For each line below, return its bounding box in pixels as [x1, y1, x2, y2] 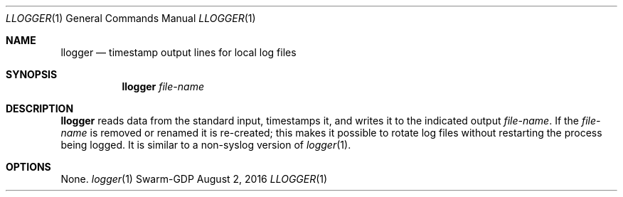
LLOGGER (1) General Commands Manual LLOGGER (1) [6, 12, 256, 24]
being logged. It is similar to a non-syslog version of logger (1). [60, 139, 351, 151]
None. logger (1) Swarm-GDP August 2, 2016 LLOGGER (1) [60, 173, 328, 185]
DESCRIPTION [6, 102, 74, 115]
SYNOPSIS [6, 68, 58, 80]
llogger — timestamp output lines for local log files [60, 46, 297, 58]
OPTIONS [6, 161, 51, 173]
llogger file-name [122, 80, 204, 92]
